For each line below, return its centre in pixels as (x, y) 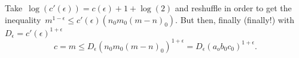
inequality (23, 19)
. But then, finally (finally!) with (235, 19)
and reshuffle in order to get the (233, 8)
